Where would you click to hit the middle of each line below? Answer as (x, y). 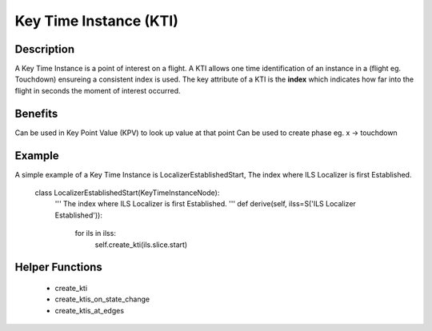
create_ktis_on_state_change (102, 299)
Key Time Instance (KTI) (97, 21)
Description (45, 49)
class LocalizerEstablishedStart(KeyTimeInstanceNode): (127, 193)
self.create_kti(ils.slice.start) (141, 245)
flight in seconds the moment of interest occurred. (98, 90)
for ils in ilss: (95, 233)
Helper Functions (59, 267)
